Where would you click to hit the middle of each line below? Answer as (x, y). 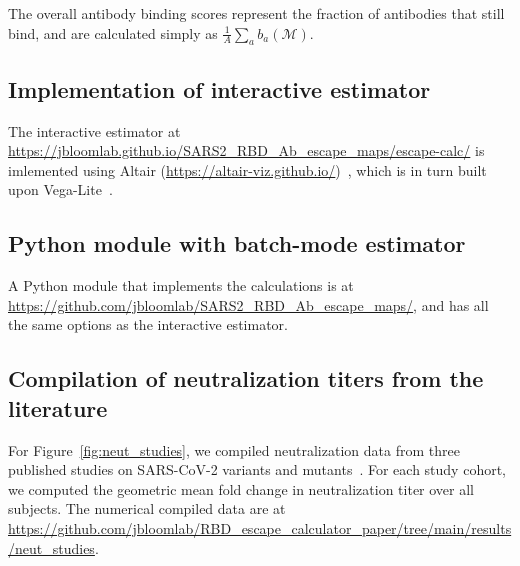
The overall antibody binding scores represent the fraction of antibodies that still (256, 13)
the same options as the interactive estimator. (148, 324)
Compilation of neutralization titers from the (246, 378)
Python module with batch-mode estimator (237, 243)
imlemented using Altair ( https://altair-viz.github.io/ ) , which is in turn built (247, 169)
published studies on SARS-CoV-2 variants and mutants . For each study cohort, (257, 469)
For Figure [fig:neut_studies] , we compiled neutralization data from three (234, 449)
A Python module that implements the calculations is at (181, 285)
